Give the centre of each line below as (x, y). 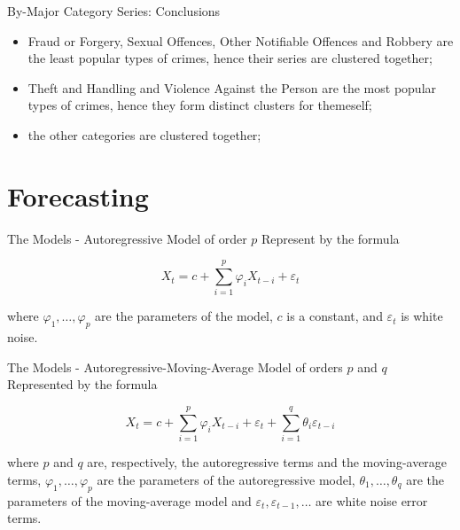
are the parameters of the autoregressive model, (226, 479)
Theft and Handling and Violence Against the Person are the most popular (232, 87)
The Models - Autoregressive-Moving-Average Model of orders (175, 366)
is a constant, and (335, 316)
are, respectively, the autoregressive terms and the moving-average (267, 462)
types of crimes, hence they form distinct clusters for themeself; (200, 105)
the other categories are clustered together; (144, 134)
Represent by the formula (331, 238)
